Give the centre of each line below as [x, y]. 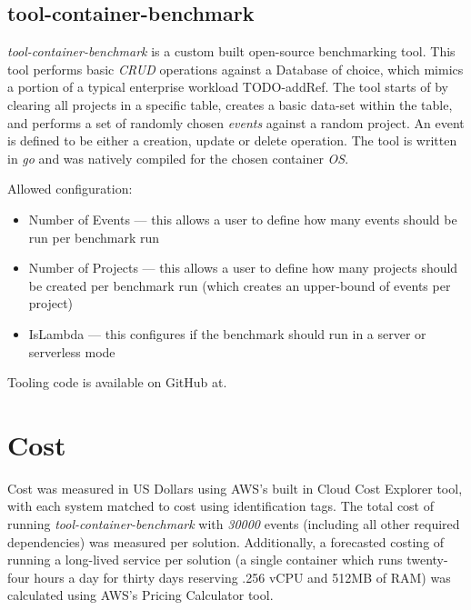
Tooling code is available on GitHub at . [117, 382]
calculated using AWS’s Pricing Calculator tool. [140, 595]
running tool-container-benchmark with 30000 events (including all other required [234, 524]
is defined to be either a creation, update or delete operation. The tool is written [232, 140]
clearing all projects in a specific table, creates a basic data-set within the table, [230, 104]
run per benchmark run [94, 237]
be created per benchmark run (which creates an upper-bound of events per [240, 285]
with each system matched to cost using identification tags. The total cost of [221, 506]
